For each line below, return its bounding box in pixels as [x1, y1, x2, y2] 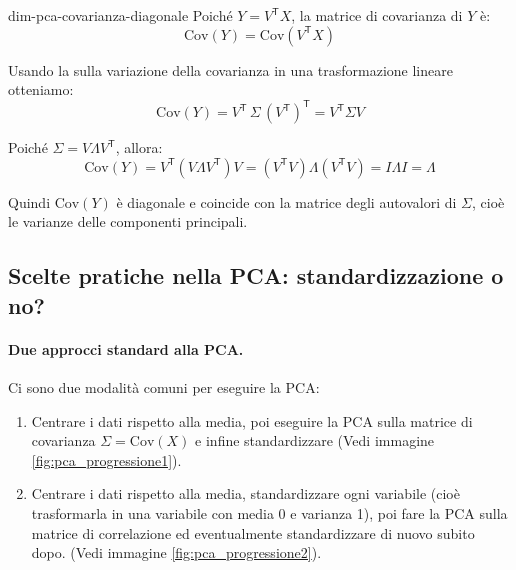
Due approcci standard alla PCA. [8, 338, 244, 359]
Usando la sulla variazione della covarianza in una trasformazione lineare [8, 59, 453, 80]
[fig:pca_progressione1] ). [31, 449, 182, 470]
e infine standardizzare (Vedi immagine [195, 430, 435, 451]
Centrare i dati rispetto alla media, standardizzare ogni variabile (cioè [31, 483, 460, 504]
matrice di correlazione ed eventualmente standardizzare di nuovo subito [31, 522, 475, 543]
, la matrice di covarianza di [291, 5, 463, 25]
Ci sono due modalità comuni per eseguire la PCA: [8, 377, 320, 398]
